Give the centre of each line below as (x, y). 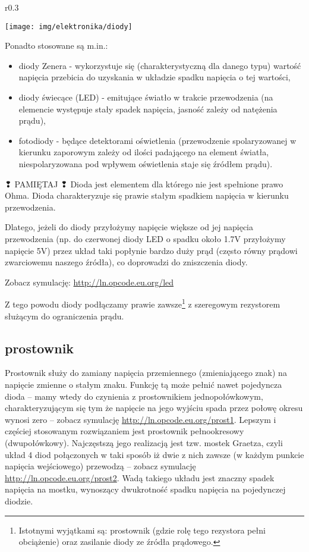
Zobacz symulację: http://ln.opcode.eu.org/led (89, 282)
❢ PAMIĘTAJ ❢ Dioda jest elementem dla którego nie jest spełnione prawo (144, 184)
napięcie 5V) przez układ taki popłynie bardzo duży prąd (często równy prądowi (151, 250)
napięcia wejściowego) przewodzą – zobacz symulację (100, 466)
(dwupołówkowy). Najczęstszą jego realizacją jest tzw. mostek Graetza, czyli (144, 442)
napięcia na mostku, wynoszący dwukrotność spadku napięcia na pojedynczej (145, 489)
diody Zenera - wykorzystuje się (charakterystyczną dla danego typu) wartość (160, 65)
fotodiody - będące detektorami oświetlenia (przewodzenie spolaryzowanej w (157, 140)
